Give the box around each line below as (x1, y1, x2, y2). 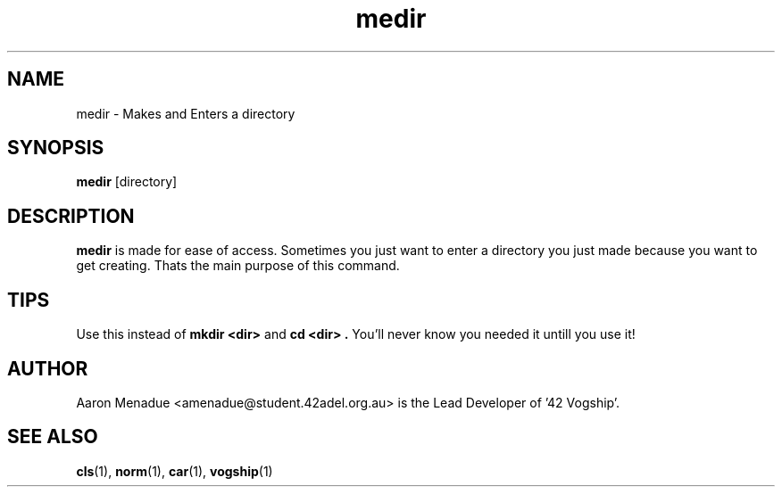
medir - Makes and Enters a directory (76, 105, 295, 121)
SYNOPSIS (7, 136, 104, 160)
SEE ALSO (7, 425, 98, 449)
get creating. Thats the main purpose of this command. (76, 258, 400, 274)
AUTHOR (7, 357, 88, 380)
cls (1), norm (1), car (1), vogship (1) (76, 463, 273, 479)
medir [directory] (76, 174, 178, 190)
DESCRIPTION (7, 204, 135, 227)
